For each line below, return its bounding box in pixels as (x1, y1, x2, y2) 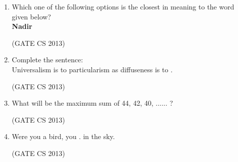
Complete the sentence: (11, 54, 83, 65)
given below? (11, 11, 51, 21)
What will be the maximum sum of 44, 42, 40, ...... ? (11, 98, 173, 108)
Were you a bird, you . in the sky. (11, 131, 115, 142)
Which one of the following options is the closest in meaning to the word (11, 1, 234, 11)
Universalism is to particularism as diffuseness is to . (11, 64, 173, 74)
